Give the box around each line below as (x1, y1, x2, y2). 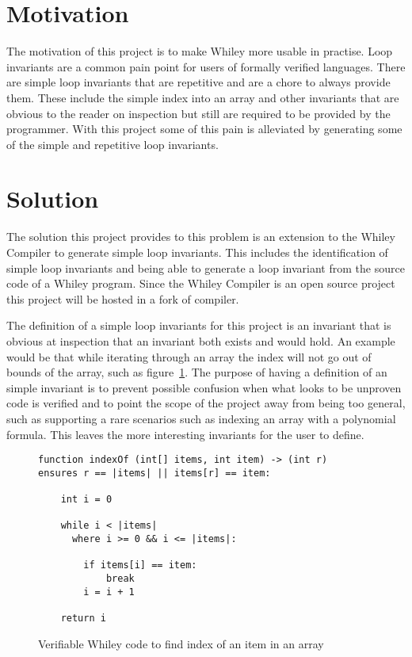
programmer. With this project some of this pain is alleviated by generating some (6, 120, 402, 137)
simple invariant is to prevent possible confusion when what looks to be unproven (6, 379, 402, 395)
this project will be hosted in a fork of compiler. (6, 290, 239, 307)
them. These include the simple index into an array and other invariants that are (6, 89, 399, 105)
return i (60, 613, 106, 624)
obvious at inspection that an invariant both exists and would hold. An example (6, 332, 395, 349)
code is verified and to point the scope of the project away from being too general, (6, 395, 406, 411)
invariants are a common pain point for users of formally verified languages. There (6, 58, 406, 74)
